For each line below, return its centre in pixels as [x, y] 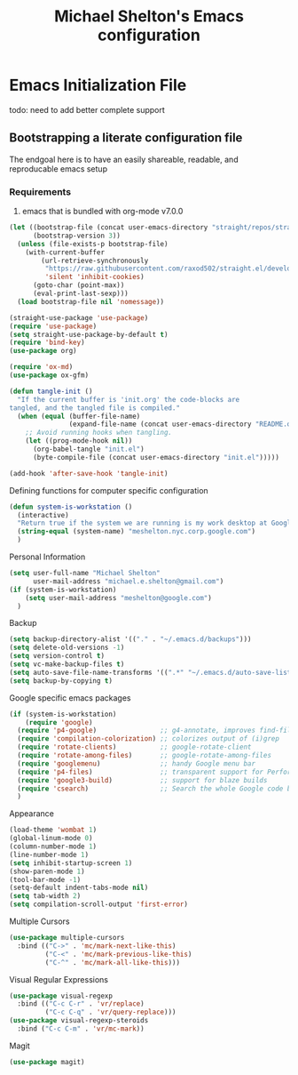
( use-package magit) [47, 1062]
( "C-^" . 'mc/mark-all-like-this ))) [112, 962]
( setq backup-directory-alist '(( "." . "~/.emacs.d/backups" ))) [130, 639]
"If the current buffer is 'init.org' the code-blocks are [129, 399]
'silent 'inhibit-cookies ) [94, 277]
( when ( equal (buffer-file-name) [79, 416]
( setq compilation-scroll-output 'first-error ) [99, 904]
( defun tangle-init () [51, 391]
